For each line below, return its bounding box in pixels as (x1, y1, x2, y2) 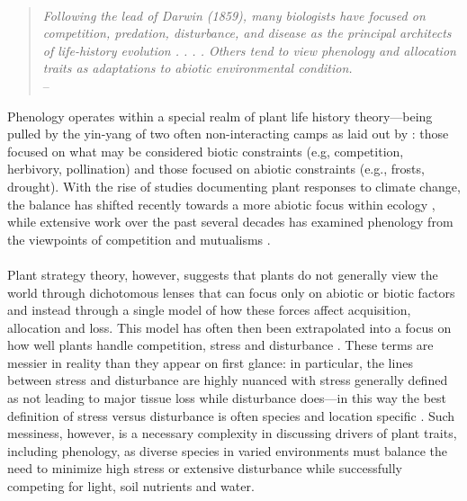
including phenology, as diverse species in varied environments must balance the (7, 441, 448, 460)
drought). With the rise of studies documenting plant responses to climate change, (7, 176, 461, 195)
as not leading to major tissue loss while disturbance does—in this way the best (7, 389, 447, 407)
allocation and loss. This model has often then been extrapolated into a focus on (7, 318, 452, 336)
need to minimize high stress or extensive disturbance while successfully (7, 459, 402, 478)
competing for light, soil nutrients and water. (7, 477, 255, 496)
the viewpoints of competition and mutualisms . (7, 229, 271, 248)
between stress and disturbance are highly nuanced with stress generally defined (7, 371, 448, 389)
